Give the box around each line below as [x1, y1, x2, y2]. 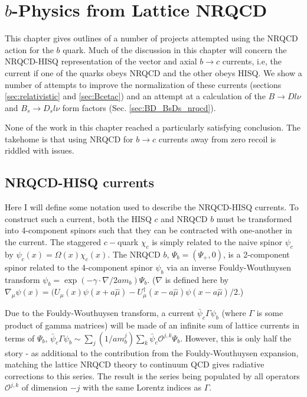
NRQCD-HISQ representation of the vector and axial [5, 55, 197, 67]
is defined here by [165, 273, 229, 285]
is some [256, 307, 283, 319]
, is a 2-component [223, 248, 290, 260]
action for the [5, 43, 54, 56]
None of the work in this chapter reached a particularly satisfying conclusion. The [5, 121, 301, 134]
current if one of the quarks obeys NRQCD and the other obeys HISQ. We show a [5, 66, 302, 79]
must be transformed [216, 212, 292, 224]
